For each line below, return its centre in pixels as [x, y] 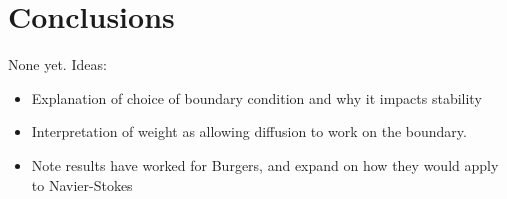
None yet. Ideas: [57, 64]
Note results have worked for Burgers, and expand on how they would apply [265, 164]
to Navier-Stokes [82, 184]
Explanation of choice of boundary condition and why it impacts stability [256, 97]
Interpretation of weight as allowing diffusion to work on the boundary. [249, 131]
